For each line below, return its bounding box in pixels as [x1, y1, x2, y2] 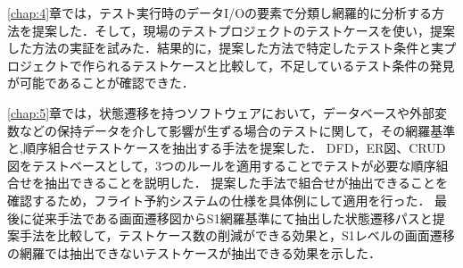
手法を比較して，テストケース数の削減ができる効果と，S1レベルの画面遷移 [19, 226, 455, 245]
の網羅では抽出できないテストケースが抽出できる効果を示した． [7, 243, 382, 262]
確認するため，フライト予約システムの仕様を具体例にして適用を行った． [7, 190, 431, 209]
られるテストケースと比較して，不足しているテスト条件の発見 [94, 55, 455, 74]
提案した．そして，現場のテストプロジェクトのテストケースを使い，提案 [31, 21, 455, 39]
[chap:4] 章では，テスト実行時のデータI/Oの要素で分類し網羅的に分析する [7, 4, 433, 21]
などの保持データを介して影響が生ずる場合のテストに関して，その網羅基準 [19, 121, 456, 139]
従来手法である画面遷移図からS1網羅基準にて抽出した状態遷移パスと [31, 208, 433, 227]
